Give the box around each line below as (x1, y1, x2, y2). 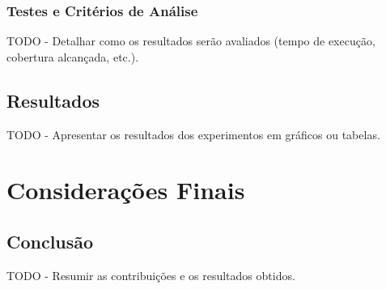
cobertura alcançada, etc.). (6, 48, 139, 65)
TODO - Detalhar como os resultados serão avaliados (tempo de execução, (6, 32, 375, 49)
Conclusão (6, 228, 94, 253)
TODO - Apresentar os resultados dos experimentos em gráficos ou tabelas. (6, 125, 380, 142)
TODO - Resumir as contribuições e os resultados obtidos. (6, 266, 295, 283)
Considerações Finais (6, 173, 245, 206)
